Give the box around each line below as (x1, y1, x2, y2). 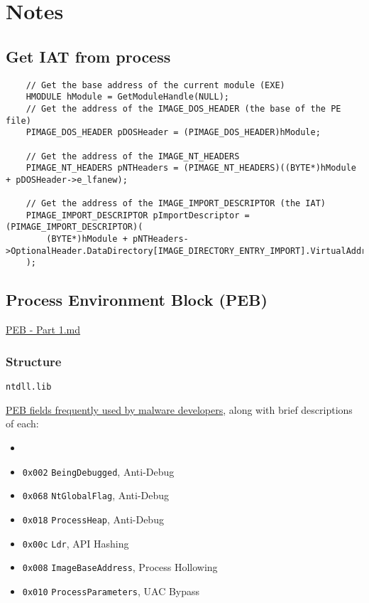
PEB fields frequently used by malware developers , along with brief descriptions (6, 402, 353, 417)
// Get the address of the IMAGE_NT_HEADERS (26, 151, 240, 161)
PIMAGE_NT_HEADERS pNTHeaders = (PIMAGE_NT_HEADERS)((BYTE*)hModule (26, 163, 356, 174)
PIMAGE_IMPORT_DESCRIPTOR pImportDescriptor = (26, 210, 250, 220)
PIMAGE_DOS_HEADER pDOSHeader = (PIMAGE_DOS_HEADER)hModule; (26, 127, 321, 138)
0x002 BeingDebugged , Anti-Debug (22, 464, 175, 479)
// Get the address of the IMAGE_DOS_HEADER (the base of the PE (26, 103, 341, 114)
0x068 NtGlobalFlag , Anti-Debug (22, 488, 170, 503)
